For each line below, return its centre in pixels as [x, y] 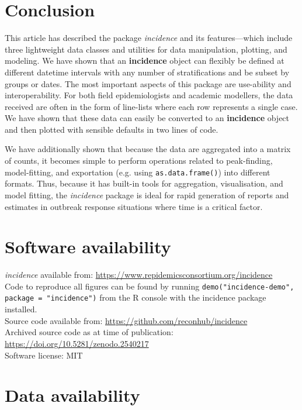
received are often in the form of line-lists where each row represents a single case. [151, 106]
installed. [21, 309]
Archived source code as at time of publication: [89, 332]
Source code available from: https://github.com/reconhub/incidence [126, 320]
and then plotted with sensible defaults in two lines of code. [112, 129]
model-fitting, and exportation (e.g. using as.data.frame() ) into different [138, 172]
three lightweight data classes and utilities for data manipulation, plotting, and [146, 49]
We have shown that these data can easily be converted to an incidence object [147, 118]
